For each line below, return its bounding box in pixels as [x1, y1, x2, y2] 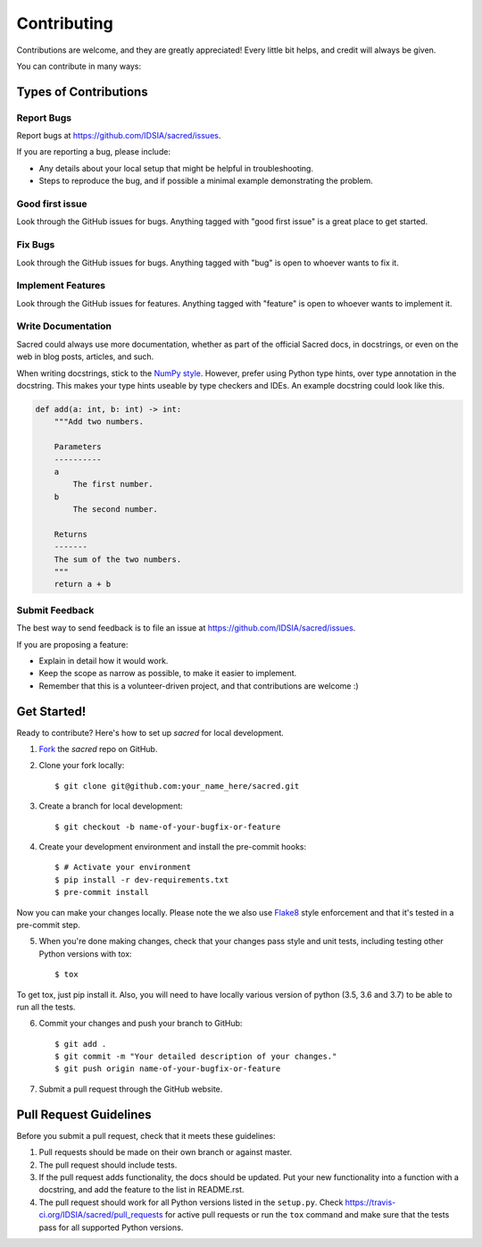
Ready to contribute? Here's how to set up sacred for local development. [16, 727, 285, 738]
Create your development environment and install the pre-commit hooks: [38, 841, 307, 852]
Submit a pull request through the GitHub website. [38, 1084, 223, 1094]
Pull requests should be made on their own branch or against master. [38, 1147, 293, 1158]
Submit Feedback [16, 604, 95, 616]
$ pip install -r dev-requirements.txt [54, 875, 229, 884]
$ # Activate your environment [54, 862, 192, 873]
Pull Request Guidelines [16, 1107, 152, 1122]
